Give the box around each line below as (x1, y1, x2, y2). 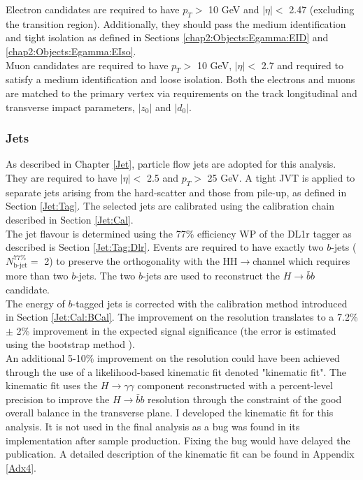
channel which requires (252, 253, 350, 268)
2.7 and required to (261, 57, 343, 72)
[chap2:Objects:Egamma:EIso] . (6, 43, 136, 58)
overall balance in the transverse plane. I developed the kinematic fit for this (6, 405, 334, 420)
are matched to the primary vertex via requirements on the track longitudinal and (6, 85, 357, 100)
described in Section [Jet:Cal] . (6, 212, 134, 226)
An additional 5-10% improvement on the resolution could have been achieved (6, 351, 340, 365)
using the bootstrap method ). (6, 337, 135, 351)
